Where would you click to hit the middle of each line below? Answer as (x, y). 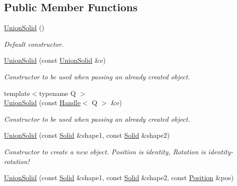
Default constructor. (34, 44)
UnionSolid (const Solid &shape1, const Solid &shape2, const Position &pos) (119, 177)
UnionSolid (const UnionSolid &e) (55, 60)
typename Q (58, 93)
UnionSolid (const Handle (42, 102)
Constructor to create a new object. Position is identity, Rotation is (105, 151)
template (17, 93)
